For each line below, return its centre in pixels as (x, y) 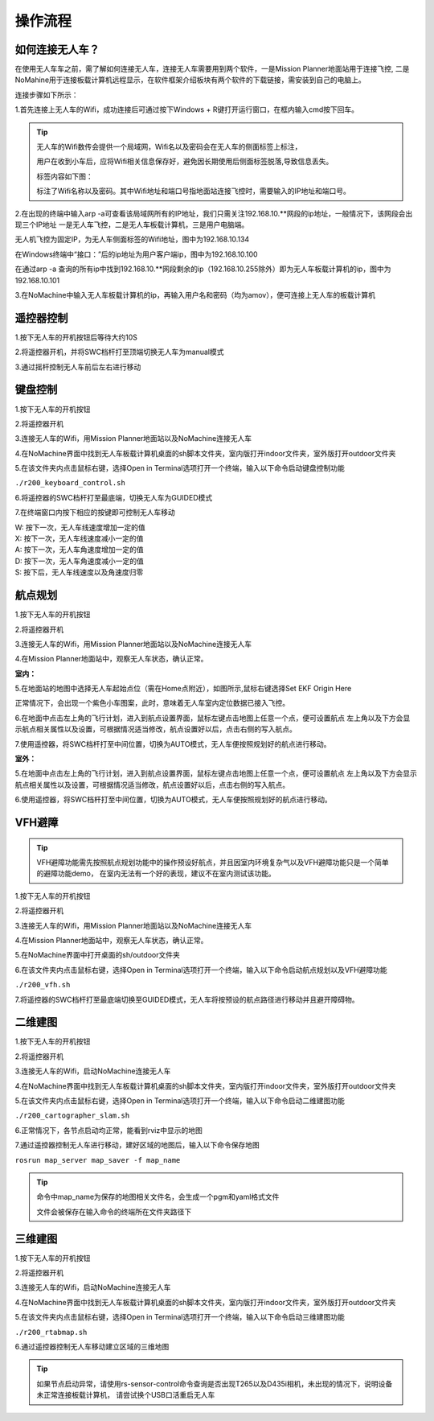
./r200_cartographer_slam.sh (72, 1116)
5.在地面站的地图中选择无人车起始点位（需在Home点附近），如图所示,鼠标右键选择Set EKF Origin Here (183, 689)
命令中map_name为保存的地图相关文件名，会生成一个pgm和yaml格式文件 (158, 1197)
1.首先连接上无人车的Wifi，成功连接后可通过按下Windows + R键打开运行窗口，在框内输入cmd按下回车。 (187, 109)
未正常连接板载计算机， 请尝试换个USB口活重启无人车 (126, 1395)
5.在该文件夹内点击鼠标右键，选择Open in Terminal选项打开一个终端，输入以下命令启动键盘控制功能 (180, 468)
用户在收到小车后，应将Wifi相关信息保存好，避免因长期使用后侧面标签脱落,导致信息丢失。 (185, 162)
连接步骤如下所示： (47, 95)
